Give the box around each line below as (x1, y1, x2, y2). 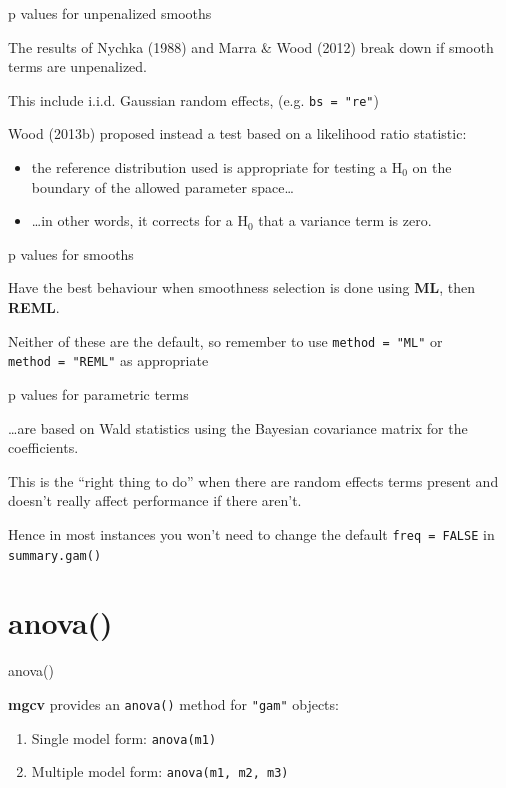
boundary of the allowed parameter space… (31, 176, 294, 197)
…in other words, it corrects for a (31, 210, 233, 231)
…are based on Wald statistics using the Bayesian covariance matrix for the (8, 417, 468, 438)
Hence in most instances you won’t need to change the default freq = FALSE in (8, 523, 495, 544)
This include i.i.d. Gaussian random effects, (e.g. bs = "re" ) (8, 89, 379, 110)
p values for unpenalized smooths (8, 3, 212, 23)
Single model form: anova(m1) (31, 727, 217, 748)
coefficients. (8, 437, 79, 458)
